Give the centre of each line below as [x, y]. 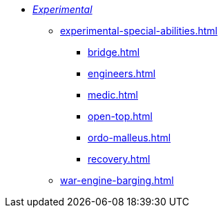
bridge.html [114, 52]
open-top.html [120, 116]
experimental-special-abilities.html [139, 31]
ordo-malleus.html [129, 138]
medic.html [113, 95]
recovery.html [119, 159]
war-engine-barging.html [117, 180]
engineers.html [122, 73]
